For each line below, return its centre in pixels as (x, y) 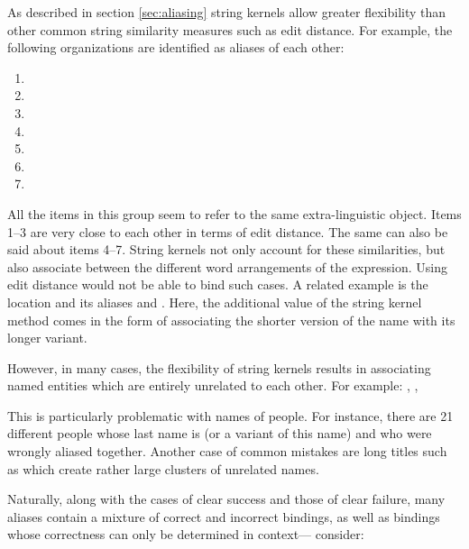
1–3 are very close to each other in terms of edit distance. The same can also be (228, 231)
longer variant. (47, 338)
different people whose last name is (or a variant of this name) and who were (220, 433)
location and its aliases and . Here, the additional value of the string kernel (215, 302)
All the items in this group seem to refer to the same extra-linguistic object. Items (234, 213)
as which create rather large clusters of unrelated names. (163, 468)
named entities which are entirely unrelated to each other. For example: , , (213, 385)
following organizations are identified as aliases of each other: (176, 47)
